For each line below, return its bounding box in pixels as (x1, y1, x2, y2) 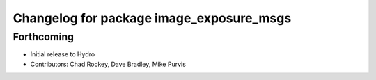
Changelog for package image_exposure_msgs (13, 10, 292, 26)
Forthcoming (13, 31, 75, 43)
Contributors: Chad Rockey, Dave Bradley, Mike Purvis (30, 60, 186, 68)
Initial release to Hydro (30, 50, 95, 58)
